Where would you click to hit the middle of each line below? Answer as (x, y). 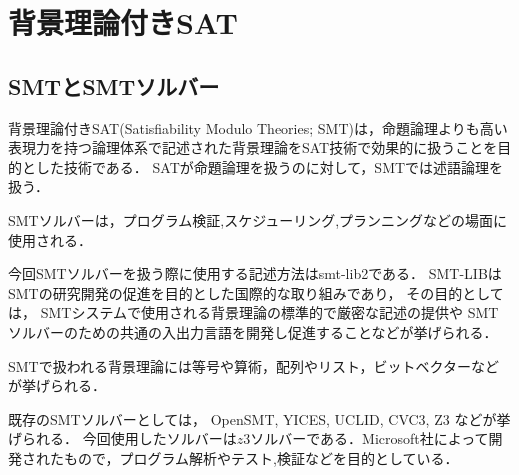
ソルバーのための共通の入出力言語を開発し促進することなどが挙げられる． (253, 331)
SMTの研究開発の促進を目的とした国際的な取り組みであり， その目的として (256, 292)
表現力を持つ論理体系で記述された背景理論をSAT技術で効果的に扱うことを (253, 147)
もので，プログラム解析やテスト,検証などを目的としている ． (261, 457)
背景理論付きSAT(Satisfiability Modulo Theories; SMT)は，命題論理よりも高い (258, 127)
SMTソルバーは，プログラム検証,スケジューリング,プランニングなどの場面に (258, 219)
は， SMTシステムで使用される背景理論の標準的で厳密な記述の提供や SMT (253, 312)
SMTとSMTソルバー (114, 85)
